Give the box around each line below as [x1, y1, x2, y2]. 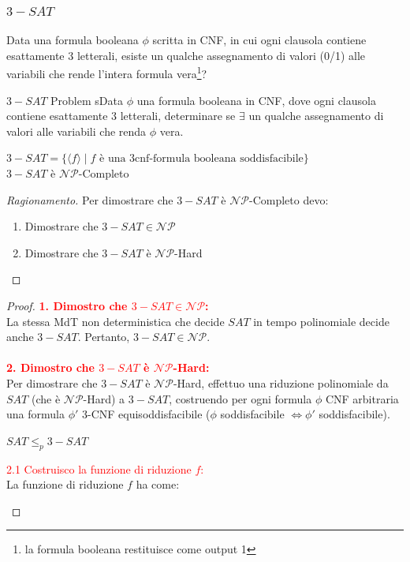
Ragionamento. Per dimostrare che [6, 191, 173, 208]
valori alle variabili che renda [6, 122, 147, 139]
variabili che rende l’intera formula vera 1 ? [6, 63, 207, 82]
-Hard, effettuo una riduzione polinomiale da [173, 374, 389, 391]
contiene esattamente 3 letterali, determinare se [6, 107, 236, 124]
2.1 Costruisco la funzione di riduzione [6, 460, 192, 477]
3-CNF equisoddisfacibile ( [82, 406, 211, 422]
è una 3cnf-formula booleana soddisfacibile [99, 153, 304, 165]
